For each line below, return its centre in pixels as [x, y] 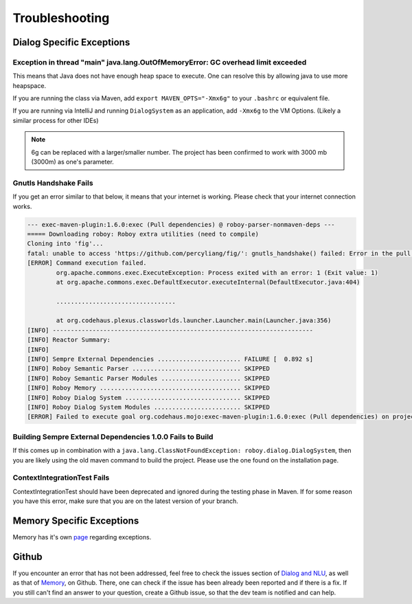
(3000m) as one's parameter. [73, 162]
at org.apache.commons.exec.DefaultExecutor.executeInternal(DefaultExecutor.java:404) [208, 282]
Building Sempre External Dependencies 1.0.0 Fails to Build [113, 436]
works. [22, 206]
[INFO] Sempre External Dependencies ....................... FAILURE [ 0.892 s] [170, 359]
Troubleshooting [61, 18]
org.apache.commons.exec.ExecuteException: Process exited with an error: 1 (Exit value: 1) [217, 272]
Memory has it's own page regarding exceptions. [82, 537]
